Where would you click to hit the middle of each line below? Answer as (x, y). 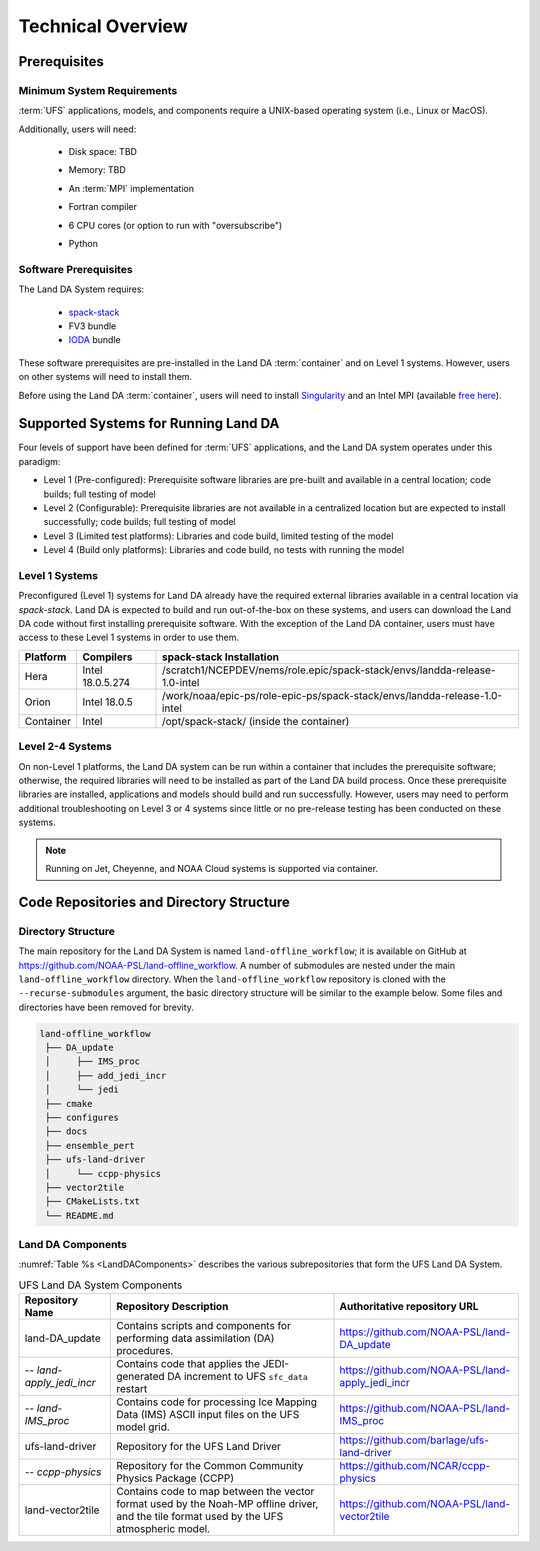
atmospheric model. (163, 1529)
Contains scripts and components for (204, 1326)
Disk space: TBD (102, 152)
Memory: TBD (97, 170)
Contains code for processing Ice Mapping (217, 1402)
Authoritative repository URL (409, 1307)
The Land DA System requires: (81, 289)
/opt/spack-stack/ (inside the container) (255, 721)
